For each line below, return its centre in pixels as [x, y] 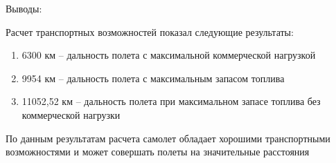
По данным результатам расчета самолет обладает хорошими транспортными [168, 138]
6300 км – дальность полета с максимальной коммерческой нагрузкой [169, 55]
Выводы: [24, 8]
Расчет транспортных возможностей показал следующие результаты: [150, 31]
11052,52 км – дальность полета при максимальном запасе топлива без [171, 101]
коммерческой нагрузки [71, 114]
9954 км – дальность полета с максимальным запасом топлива [153, 78]
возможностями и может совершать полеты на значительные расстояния [158, 152]
